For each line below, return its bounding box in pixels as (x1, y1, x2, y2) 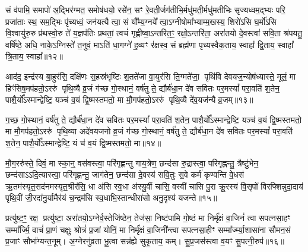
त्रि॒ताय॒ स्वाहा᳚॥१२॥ (5, 50, 63, 62)
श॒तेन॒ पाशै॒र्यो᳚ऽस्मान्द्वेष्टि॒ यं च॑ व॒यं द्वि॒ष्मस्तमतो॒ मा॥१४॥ (5, 136, 161, 149)
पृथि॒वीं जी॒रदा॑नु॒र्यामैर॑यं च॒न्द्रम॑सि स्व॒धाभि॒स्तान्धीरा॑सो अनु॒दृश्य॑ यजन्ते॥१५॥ (5, 191, 217, 204)
